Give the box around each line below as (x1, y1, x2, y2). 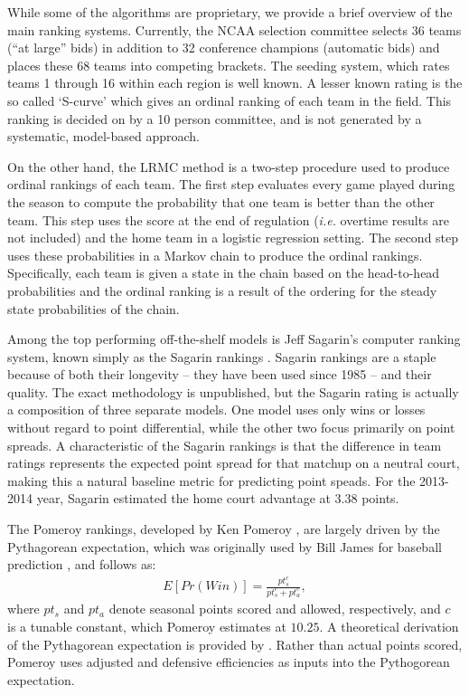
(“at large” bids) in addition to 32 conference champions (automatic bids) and (7, 38, 440, 57)
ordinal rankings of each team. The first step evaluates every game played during (7, 175, 455, 194)
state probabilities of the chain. (7, 299, 180, 318)
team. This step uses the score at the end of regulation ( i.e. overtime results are (7, 210, 450, 229)
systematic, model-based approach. (7, 127, 200, 146)
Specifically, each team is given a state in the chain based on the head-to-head (7, 263, 440, 282)
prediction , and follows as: (7, 555, 156, 574)
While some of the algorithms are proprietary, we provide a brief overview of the (7, 3, 453, 21)
